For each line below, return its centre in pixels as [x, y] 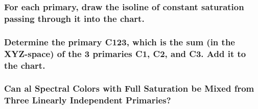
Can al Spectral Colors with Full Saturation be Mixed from [129, 88]
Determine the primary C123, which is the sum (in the [120, 42]
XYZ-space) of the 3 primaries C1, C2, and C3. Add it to [125, 53]
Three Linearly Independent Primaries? [88, 100]
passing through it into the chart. [74, 18]
